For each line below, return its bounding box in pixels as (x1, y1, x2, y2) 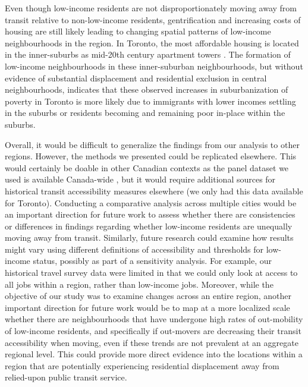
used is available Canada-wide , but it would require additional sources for (5, 173, 276, 185)
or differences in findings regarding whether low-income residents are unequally (5, 219, 293, 232)
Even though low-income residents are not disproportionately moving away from (5, 2, 297, 14)
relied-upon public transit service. (5, 371, 127, 383)
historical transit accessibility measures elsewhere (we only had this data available (5, 184, 303, 197)
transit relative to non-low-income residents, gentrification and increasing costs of (5, 13, 301, 26)
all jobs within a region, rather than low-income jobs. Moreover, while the (5, 278, 274, 290)
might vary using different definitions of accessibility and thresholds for (5, 243, 264, 255)
